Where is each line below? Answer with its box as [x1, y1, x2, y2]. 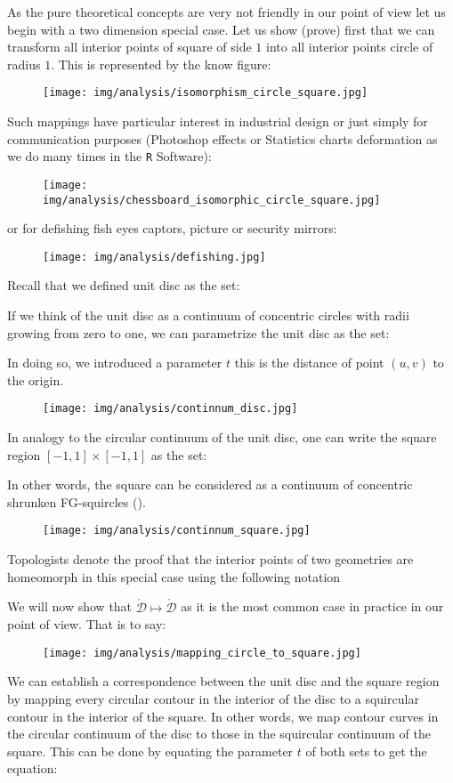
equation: [7, 759, 58, 778]
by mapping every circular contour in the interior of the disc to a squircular [7, 689, 419, 707]
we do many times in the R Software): [7, 147, 212, 165]
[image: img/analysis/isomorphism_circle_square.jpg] [43, 86, 368, 100]
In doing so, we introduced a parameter [7, 353, 222, 372]
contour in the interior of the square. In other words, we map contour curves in [7, 706, 439, 725]
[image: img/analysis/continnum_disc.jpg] [43, 402, 298, 416]
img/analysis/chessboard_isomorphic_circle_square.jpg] [43, 193, 381, 206]
